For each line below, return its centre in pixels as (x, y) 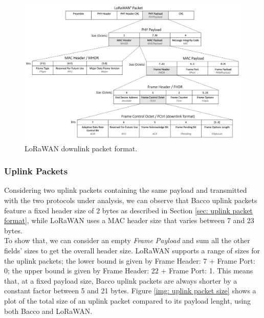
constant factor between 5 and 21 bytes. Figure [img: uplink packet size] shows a (130, 291)
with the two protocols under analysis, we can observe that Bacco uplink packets (131, 200)
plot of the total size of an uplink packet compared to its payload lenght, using (128, 301)
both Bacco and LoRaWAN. (48, 311)
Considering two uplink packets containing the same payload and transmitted (126, 190)
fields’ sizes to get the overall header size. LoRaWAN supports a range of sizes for (132, 251)
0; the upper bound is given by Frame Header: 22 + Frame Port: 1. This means (129, 271)
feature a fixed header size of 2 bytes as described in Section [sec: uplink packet (128, 210)
